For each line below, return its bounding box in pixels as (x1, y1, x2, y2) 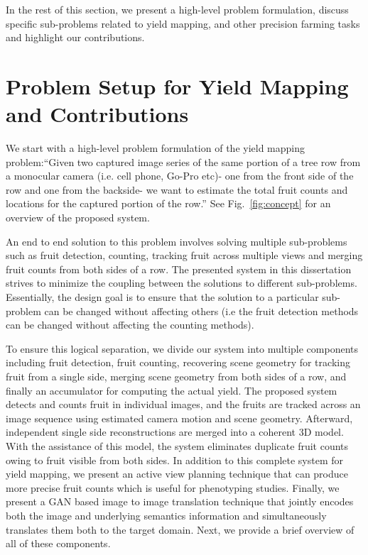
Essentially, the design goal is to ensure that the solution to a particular (6, 290, 319, 304)
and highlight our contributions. (6, 30, 145, 45)
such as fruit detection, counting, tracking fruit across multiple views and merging (6, 248, 363, 263)
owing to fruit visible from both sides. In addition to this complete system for (6, 452, 344, 467)
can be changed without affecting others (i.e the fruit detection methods (44, 303, 359, 318)
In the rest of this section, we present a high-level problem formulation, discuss (6, 2, 349, 16)
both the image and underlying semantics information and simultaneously (6, 507, 327, 522)
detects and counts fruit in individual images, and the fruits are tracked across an (6, 397, 361, 412)
